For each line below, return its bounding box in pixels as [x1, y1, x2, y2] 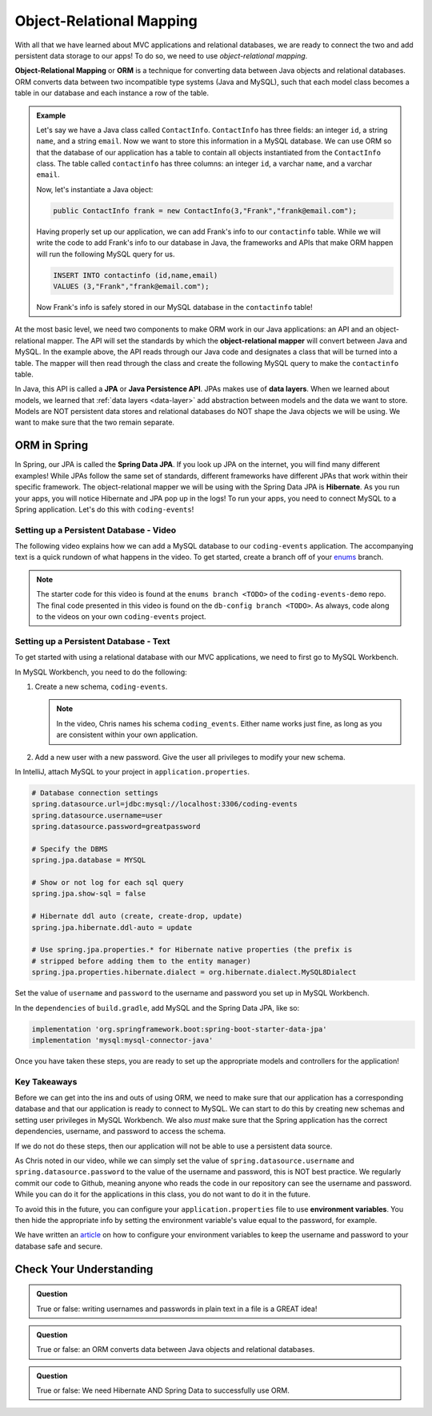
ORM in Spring [14, 439, 88, 453]
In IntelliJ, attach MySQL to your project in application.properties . [14, 766, 250, 776]
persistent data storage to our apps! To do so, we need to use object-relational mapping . [14, 50, 308, 60]
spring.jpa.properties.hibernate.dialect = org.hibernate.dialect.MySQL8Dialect [31, 967, 357, 977]
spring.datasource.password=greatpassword [31, 822, 201, 831]
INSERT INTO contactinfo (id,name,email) [53, 271, 218, 280]
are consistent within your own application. [56, 730, 198, 740]
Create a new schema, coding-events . [34, 682, 168, 691]
